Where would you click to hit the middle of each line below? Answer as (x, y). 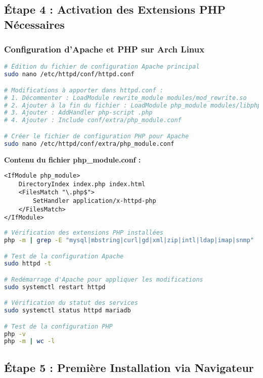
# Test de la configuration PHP (58, 326)
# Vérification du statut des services (71, 303)
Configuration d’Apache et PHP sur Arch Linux (104, 49)
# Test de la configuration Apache (64, 256)
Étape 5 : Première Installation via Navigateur (129, 367)
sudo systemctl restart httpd (55, 287)
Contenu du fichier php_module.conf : (73, 159)
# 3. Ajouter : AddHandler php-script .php (78, 113)
